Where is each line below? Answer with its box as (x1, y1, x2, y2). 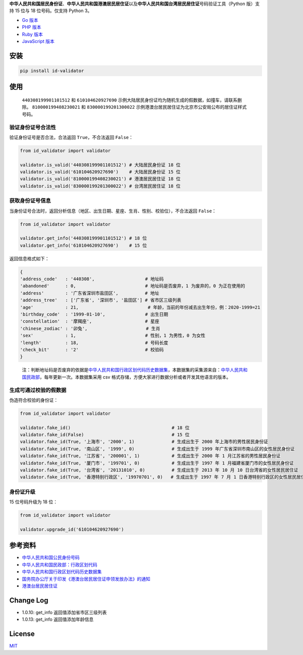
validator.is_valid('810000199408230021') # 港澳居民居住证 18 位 (20, 176, 181, 182)
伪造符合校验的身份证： (9, 397, 58, 403)
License (9, 630, 35, 638)
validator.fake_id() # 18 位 (20, 425, 190, 431)
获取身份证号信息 (9, 197, 51, 204)
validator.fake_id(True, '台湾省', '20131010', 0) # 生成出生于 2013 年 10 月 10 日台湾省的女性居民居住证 (20, 467, 298, 473)
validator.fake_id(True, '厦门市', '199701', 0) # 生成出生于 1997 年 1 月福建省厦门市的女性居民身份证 (20, 460, 294, 466)
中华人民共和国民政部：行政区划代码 (22, 562, 97, 568)
